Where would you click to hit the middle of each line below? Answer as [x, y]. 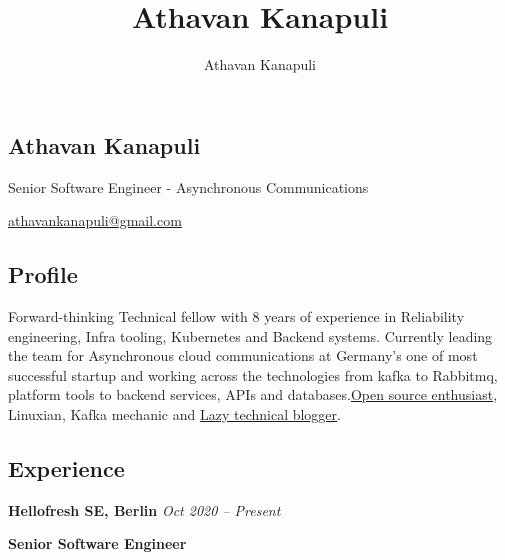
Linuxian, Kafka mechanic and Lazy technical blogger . [174, 413]
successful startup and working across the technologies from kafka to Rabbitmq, [253, 374]
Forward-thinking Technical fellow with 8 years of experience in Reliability [236, 315]
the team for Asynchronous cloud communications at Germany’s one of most [243, 355]
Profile [43, 274]
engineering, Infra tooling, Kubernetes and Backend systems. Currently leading [250, 335]
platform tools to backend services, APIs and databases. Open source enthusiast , [253, 394]
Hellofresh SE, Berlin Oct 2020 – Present [144, 509]
